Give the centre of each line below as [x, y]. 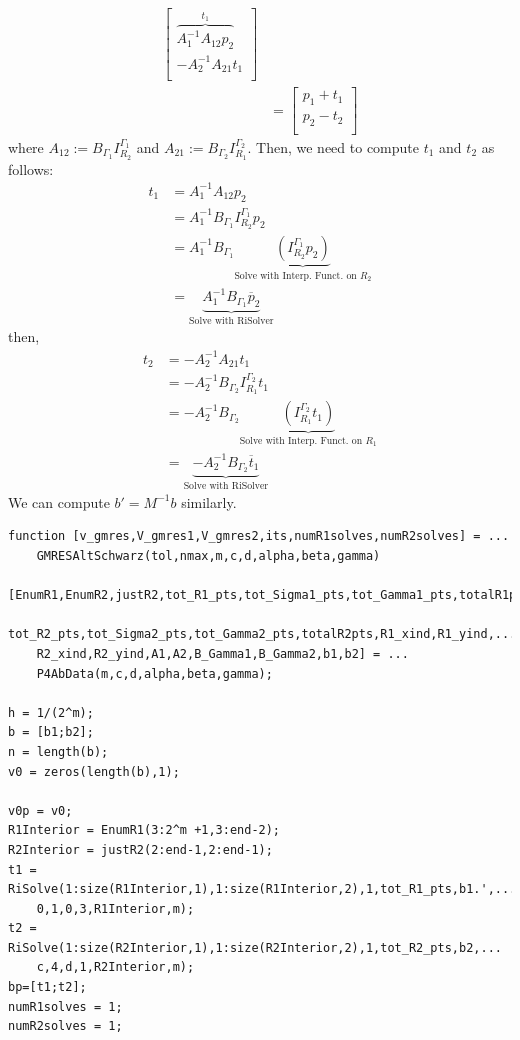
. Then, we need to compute [333, 146]
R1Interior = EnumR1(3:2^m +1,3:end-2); [144, 830]
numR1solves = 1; [65, 1006]
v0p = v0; [40, 810]
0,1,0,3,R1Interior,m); [115, 908]
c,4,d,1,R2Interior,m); [115, 967]
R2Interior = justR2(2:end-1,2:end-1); [140, 849]
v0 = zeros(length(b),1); [94, 771]
